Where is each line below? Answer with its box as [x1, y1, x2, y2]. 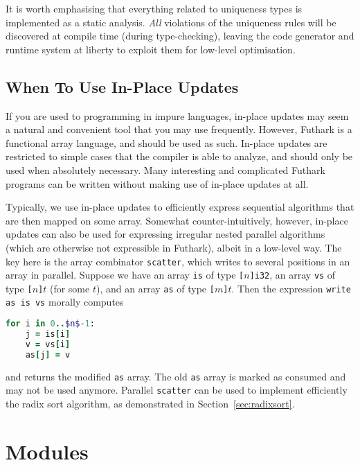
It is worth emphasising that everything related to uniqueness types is [6, 1, 303, 15]
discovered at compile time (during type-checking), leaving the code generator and [6, 28, 354, 43]
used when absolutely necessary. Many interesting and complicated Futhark [6, 162, 325, 177]
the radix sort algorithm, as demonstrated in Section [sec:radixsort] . [6, 396, 295, 410]
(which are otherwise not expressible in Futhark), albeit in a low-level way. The [6, 240, 342, 254]
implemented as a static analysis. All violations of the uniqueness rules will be [6, 15, 336, 29]
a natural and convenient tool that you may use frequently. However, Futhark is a [6, 122, 352, 137]
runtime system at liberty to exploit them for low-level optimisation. [6, 42, 296, 56]
